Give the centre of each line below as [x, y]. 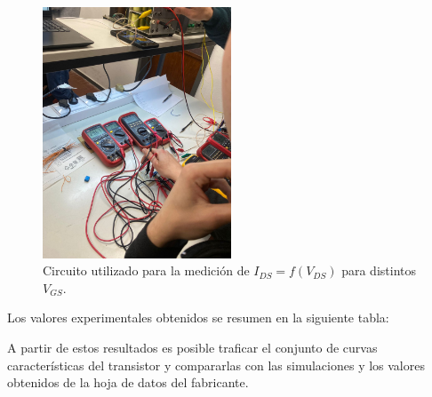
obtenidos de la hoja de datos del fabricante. [128, 382]
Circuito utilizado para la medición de [146, 270]
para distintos [379, 270]
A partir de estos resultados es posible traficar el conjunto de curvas [192, 348]
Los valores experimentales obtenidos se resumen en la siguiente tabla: [198, 318]
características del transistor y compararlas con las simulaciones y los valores [216, 365]
